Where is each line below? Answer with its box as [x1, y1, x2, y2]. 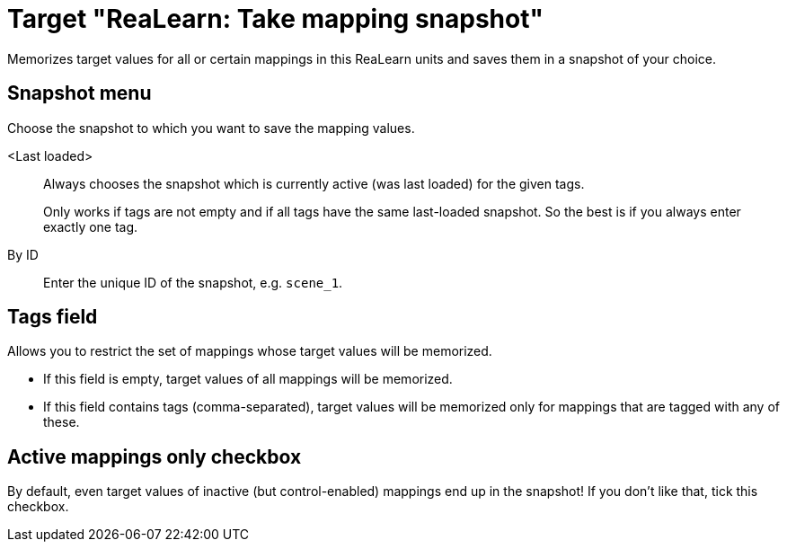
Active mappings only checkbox [7, 445, 302, 468]
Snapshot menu [7, 82, 152, 105]
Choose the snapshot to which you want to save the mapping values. [7, 120, 415, 136]
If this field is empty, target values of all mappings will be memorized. [43, 371, 453, 387]
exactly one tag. [43, 218, 138, 235]
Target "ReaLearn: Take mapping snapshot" [7, 4, 544, 34]
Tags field [7, 305, 98, 329]
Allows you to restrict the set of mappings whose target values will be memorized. [7, 343, 492, 359]
